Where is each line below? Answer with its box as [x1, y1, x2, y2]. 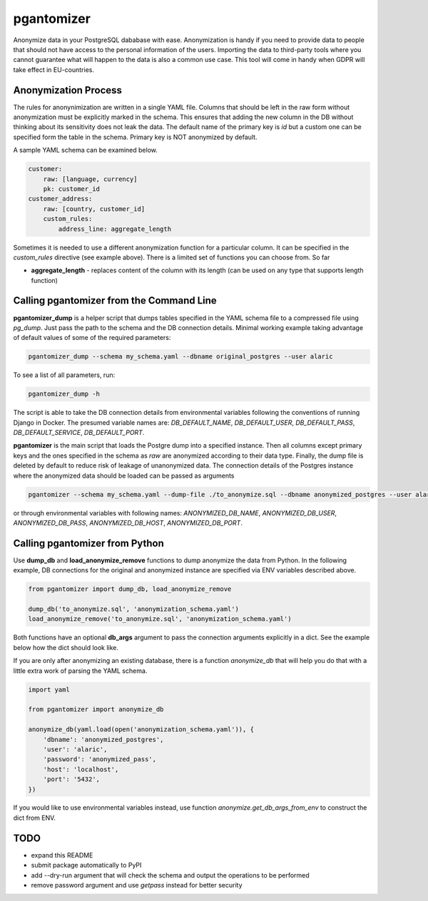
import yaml [28, 685, 71, 694]
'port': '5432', [43, 776, 100, 783]
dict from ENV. [13, 813, 56, 822]
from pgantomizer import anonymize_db [28, 706, 164, 714]
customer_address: [28, 195, 93, 203]
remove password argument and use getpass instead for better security [31, 880, 243, 889]
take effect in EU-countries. [13, 65, 95, 74]
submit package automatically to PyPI [31, 861, 142, 870]
